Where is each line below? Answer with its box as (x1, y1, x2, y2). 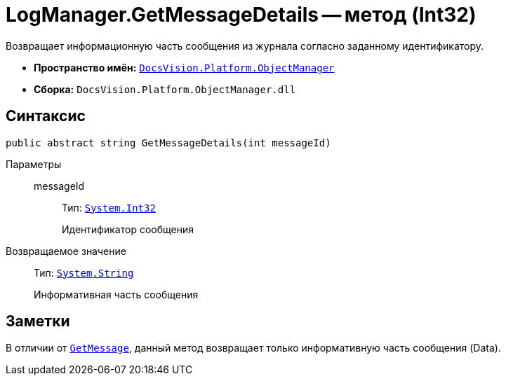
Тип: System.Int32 (62, 201, 156, 214)
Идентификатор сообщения (62, 223, 194, 235)
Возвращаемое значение (6, 244, 126, 257)
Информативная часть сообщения (34, 288, 199, 300)
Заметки (6, 312, 70, 331)
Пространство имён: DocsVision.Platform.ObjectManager (34, 61, 335, 74)
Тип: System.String (34, 266, 134, 279)
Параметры (6, 158, 62, 170)
